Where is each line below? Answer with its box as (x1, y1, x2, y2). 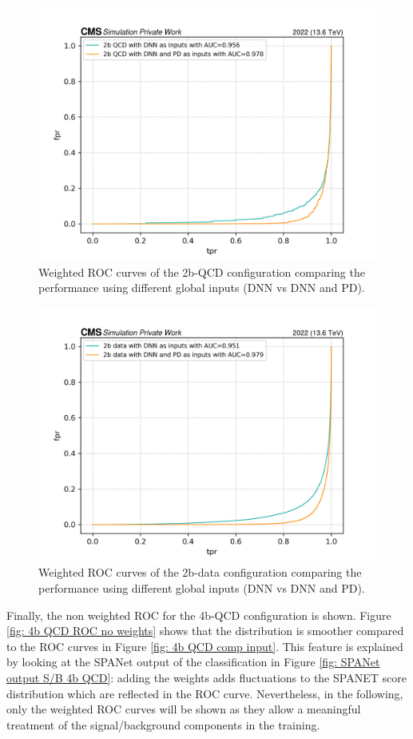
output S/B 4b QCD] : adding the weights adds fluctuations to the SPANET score (6, 669, 407, 685)
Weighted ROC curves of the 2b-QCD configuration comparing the (38, 263, 365, 280)
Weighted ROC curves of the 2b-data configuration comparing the (38, 564, 362, 581)
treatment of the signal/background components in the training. (6, 716, 320, 733)
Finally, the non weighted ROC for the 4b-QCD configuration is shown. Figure (6, 606, 391, 623)
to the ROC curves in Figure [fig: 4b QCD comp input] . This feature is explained (6, 637, 403, 654)
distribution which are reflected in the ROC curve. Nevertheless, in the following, (6, 685, 403, 701)
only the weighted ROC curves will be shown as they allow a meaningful (6, 701, 361, 717)
